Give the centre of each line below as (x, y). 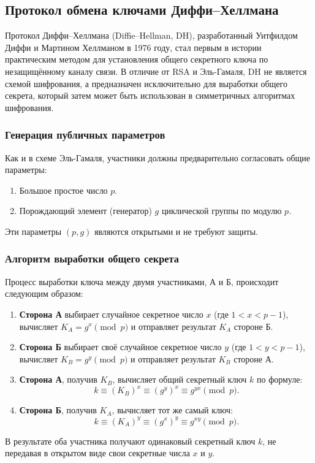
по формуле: (279, 379)
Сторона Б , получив (58, 410)
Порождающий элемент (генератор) (85, 211)
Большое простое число (63, 190)
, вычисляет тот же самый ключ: (172, 410)
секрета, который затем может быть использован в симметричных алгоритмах (150, 95)
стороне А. (254, 358)
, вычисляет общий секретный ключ (180, 379)
